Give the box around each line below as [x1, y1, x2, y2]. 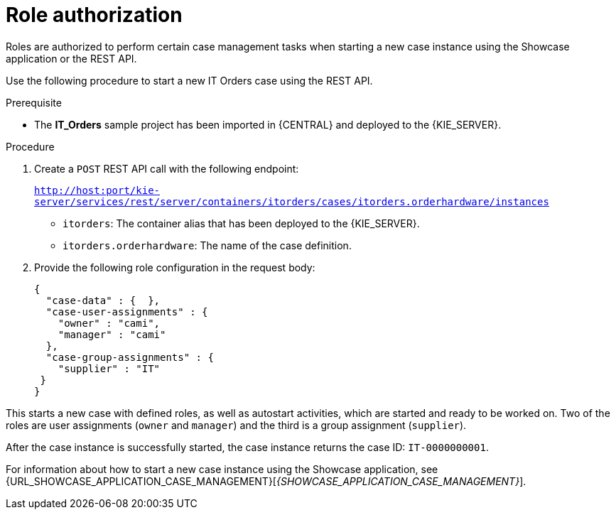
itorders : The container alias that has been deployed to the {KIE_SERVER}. [63, 217, 420, 229]
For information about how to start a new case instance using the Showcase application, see [6, 462, 438, 475]
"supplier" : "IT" [58, 362, 161, 374]
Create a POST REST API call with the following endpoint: [34, 162, 299, 175]
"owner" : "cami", [58, 317, 161, 329]
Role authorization [6, 3, 183, 27]
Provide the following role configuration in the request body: [34, 261, 315, 273]
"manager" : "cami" [58, 328, 166, 340]
